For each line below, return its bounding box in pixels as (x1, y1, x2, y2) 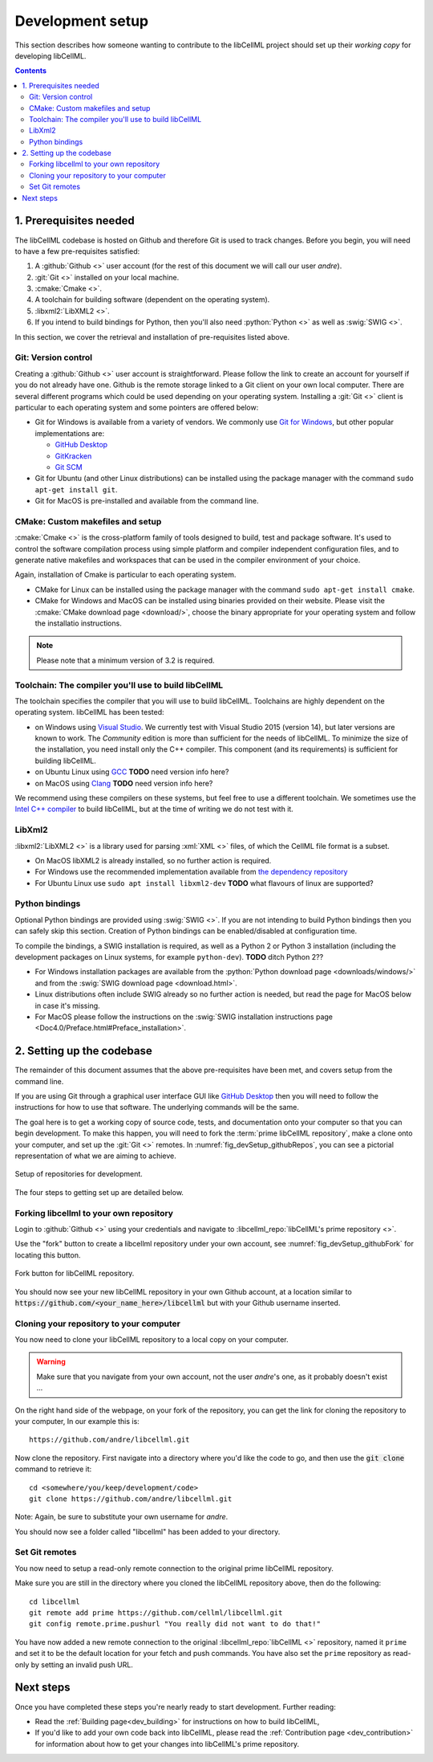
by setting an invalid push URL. (30, 1659, 134, 1670)
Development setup (14, 12, 149, 30)
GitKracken (55, 451, 92, 461)
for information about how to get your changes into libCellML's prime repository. (34, 1739, 300, 1748)
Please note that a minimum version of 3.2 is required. (36, 655, 216, 665)
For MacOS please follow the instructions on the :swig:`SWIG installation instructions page (34, 1012, 333, 1022)
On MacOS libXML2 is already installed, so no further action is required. (34, 855, 272, 865)
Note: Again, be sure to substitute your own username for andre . (14, 1512, 229, 1522)
